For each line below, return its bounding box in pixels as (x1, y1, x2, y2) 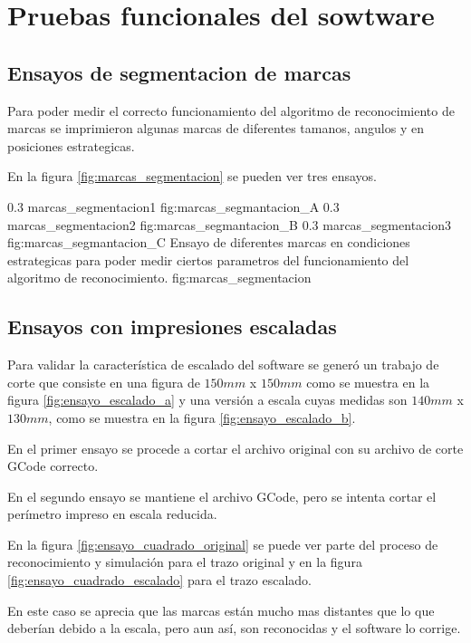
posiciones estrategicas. (7, 136, 135, 155)
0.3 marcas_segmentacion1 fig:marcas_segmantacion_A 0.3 (7, 197, 340, 216)
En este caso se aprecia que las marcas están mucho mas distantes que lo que (7, 600, 435, 619)
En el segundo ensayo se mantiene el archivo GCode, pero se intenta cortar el (7, 486, 437, 505)
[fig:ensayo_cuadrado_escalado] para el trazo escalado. (7, 571, 312, 590)
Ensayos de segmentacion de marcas (7, 58, 351, 86)
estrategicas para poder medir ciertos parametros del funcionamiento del (7, 250, 409, 269)
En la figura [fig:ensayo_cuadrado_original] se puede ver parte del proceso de (7, 534, 438, 553)
